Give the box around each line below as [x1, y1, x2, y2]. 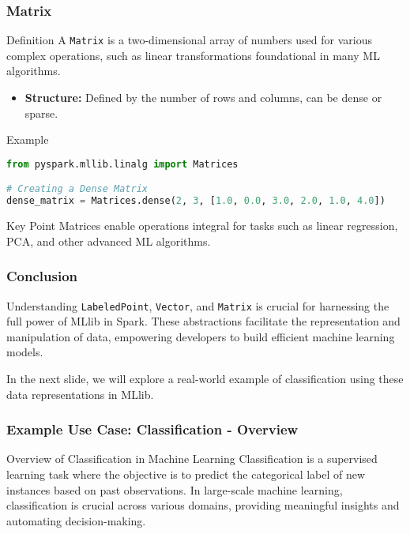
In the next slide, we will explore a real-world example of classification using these [6, 370, 404, 386]
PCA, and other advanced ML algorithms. [6, 232, 211, 249]
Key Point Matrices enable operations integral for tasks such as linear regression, [6, 217, 398, 234]
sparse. [24, 104, 58, 121]
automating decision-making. [6, 512, 146, 528]
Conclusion [6, 266, 77, 286]
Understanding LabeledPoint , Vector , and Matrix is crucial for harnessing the [6, 297, 389, 314]
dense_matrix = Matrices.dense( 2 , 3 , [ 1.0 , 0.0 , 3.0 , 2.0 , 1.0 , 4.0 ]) [6, 195, 386, 207]
